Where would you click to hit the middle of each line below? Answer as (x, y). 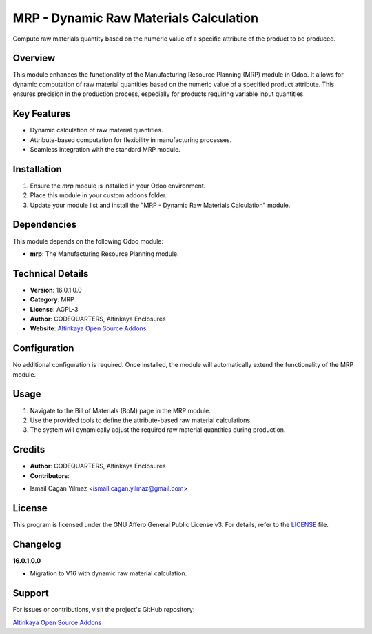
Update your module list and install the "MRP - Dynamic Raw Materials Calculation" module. (160, 205)
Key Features (42, 114)
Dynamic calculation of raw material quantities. (96, 130)
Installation (37, 169)
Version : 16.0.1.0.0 (56, 290)
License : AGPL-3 (54, 309)
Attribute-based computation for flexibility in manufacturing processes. (131, 140)
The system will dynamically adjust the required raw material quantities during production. (158, 430)
